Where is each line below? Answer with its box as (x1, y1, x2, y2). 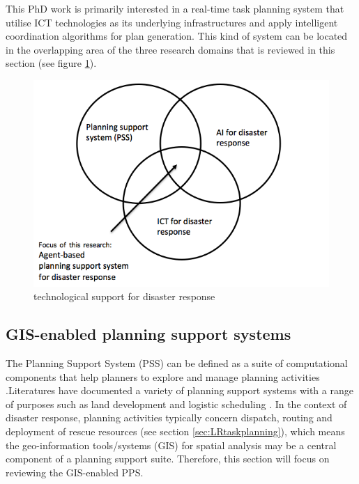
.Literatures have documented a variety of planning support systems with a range (6, 383, 353, 398)
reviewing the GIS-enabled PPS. (6, 465, 144, 479)
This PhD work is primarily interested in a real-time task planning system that (6, 1, 344, 15)
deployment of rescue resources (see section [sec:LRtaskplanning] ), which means (6, 423, 345, 438)
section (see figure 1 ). (6, 56, 97, 70)
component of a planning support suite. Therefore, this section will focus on (6, 451, 330, 466)
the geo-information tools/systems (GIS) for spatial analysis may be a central (6, 437, 337, 452)
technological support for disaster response (33, 289, 215, 304)
